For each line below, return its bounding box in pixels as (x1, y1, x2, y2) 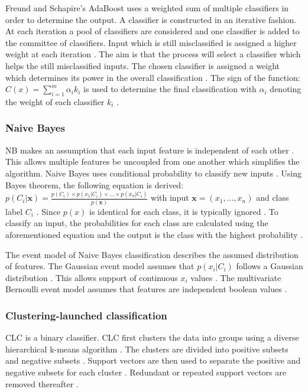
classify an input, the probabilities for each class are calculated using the (5, 217, 268, 229)
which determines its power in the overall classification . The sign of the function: (5, 71, 300, 83)
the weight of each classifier (5, 95, 105, 107)
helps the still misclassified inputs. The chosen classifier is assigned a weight (5, 59, 280, 71)
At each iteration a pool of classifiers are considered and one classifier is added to (5, 25, 300, 37)
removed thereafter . (5, 377, 79, 390)
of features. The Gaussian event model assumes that (5, 260, 194, 272)
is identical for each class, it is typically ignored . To (89, 205, 278, 217)
